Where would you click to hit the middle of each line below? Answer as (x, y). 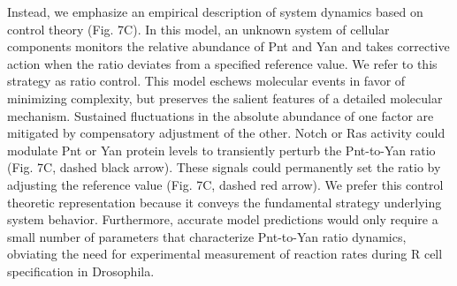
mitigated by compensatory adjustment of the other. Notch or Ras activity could (226, 133)
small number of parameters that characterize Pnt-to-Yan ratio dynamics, (207, 236)
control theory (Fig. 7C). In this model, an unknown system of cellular (198, 29)
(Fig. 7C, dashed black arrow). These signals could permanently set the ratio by (224, 167)
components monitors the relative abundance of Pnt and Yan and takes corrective (228, 46)
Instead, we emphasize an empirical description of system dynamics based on (215, 11)
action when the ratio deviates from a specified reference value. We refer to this (222, 63)
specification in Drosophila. (81, 271)
